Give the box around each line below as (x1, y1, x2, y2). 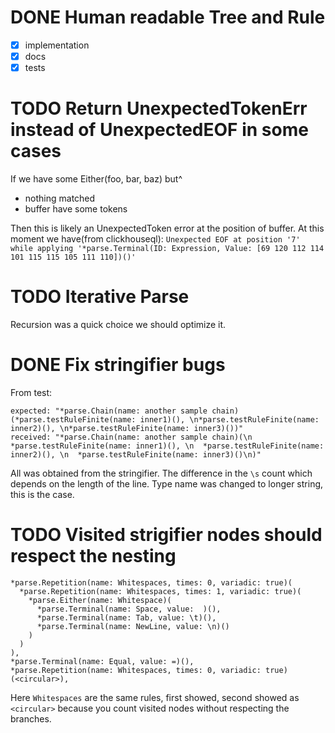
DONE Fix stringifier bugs (10, 354, 226, 376)
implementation (24, 39, 90, 51)
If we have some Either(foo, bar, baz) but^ (10, 173, 183, 185)
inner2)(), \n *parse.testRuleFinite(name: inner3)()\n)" (10, 449, 262, 460)
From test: (10, 386, 53, 398)
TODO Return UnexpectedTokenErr (10, 97, 308, 120)
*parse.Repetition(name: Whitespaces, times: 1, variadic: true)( (19, 586, 302, 596)
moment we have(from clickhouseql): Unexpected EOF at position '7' (10, 233, 301, 245)
